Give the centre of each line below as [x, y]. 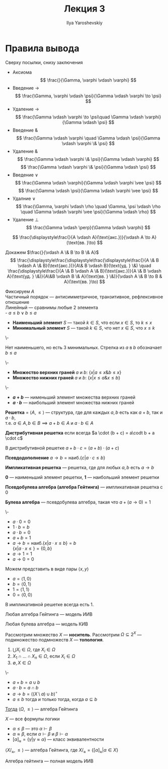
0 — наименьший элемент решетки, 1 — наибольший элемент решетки [82, 477]
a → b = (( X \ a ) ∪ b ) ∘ [35, 693]
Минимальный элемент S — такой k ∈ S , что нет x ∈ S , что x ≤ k [83, 328]
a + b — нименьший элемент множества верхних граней [74, 397]
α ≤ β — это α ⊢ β [32, 728]
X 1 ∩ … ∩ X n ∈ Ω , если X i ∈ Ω [44, 657]
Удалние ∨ [24, 198]
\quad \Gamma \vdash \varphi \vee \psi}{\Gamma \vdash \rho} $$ [88, 212]
